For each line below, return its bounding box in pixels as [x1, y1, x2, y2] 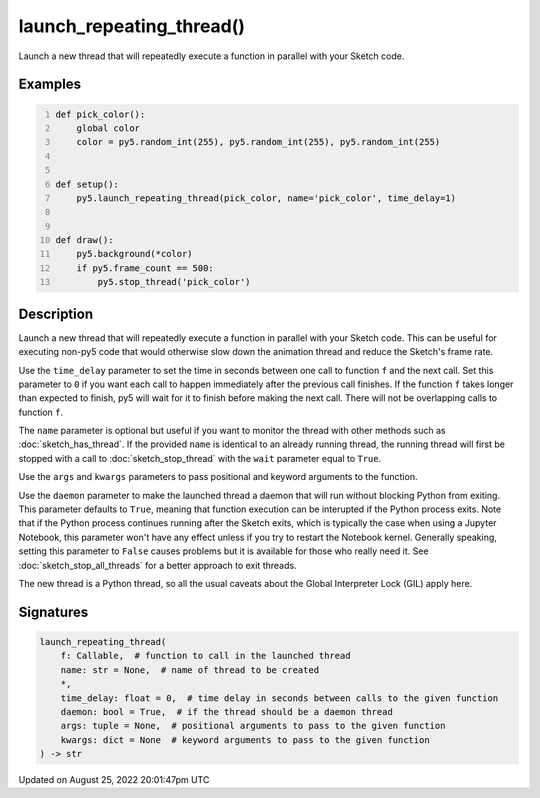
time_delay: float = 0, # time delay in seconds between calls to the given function [60, 692, 499, 704]
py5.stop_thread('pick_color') [97, 276, 251, 288]
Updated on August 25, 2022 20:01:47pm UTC [18, 774, 210, 786]
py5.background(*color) [76, 248, 194, 260]
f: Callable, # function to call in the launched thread [60, 650, 351, 662]
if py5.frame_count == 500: [76, 262, 214, 274]
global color [76, 122, 140, 134]
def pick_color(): [55, 108, 146, 120]
